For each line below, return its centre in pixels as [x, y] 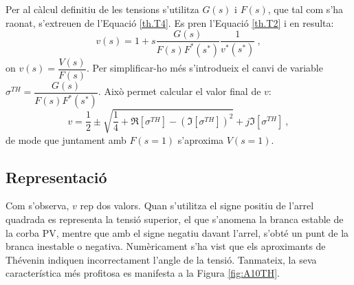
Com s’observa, [37, 205]
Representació [56, 177]
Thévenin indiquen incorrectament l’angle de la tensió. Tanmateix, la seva [161, 259]
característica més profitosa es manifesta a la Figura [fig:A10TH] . [143, 273]
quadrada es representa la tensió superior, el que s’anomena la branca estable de [175, 219]
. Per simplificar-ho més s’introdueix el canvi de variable [205, 68]
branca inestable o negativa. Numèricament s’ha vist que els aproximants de [166, 246]
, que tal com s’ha [306, 9]
